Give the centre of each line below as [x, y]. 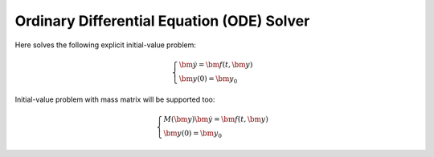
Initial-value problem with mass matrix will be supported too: [115, 99]
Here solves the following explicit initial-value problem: [106, 45]
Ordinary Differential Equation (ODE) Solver [162, 21]
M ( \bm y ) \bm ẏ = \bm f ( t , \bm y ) [216, 119]
